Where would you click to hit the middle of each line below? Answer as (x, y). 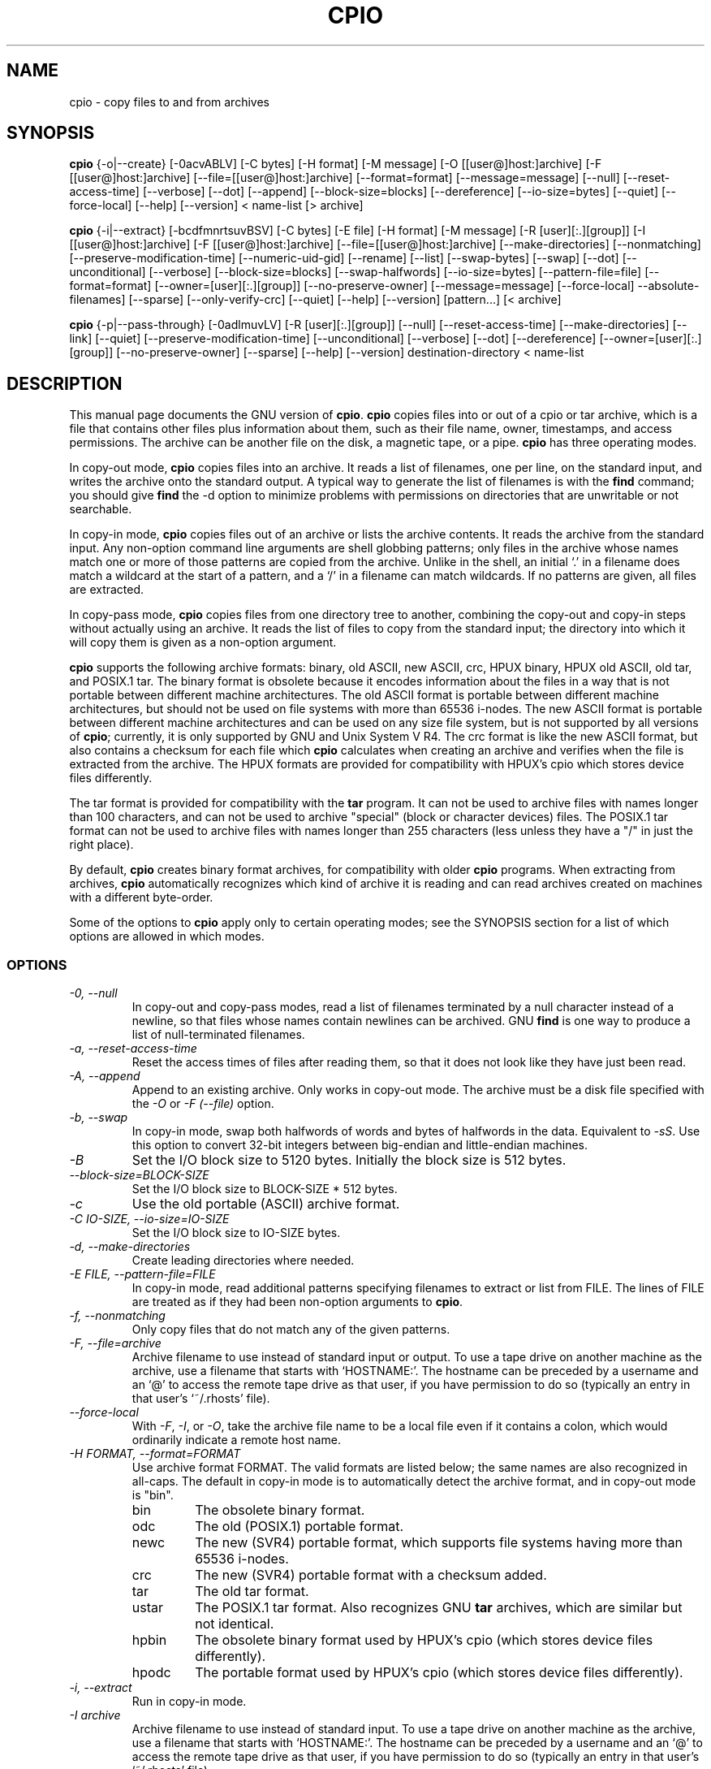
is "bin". (153, 1495)
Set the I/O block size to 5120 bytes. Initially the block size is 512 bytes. (349, 1160)
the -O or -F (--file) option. (203, 1104)
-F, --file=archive (115, 1343)
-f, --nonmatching (117, 1316)
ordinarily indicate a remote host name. (236, 1440)
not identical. (235, 1624)
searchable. (101, 509)
